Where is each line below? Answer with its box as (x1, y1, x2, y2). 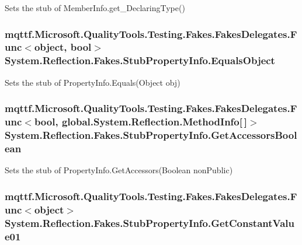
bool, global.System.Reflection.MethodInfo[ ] (34, 114, 247, 129)
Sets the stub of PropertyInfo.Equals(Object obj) (5, 76, 180, 88)
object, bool (34, 40, 92, 54)
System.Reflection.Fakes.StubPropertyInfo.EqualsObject (5, 53, 275, 68)
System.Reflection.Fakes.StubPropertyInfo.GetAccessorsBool (5, 128, 297, 142)
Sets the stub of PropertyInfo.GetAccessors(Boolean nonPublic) (5, 164, 233, 176)
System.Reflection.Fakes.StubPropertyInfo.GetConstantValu (5, 215, 294, 230)
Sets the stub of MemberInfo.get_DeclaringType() (5, 2, 185, 13)
